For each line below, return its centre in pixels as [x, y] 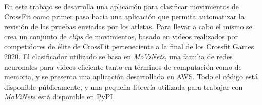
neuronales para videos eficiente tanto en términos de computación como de [123, 66]
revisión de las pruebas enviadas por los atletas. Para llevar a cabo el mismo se [128, 26]
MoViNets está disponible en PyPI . [60, 97]
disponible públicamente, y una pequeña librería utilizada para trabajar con [124, 86]
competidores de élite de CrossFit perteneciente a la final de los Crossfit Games [129, 46]
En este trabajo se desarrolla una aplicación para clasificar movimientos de [121, 6]
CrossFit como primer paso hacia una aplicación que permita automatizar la [124, 16]
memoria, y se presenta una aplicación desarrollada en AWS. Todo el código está [131, 77]
